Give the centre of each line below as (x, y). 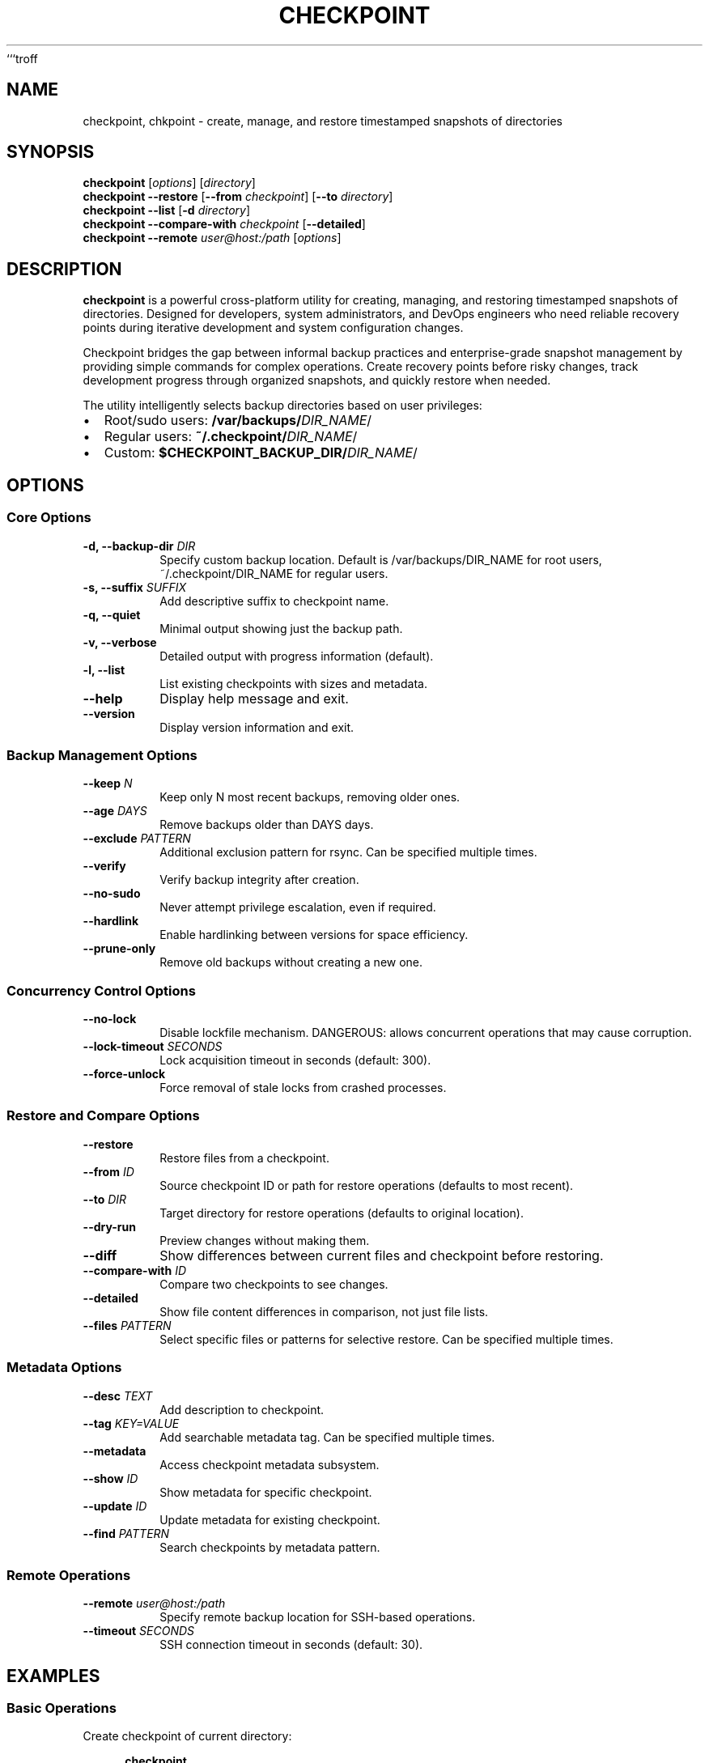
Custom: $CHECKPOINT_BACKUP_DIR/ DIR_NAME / (261, 453)
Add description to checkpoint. (242, 1409)
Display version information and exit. (257, 727)
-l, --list (104, 669)
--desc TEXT (118, 1396)
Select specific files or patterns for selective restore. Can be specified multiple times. (386, 1339)
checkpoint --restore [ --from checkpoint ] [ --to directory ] (238, 197)
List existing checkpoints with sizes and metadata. (293, 683)
